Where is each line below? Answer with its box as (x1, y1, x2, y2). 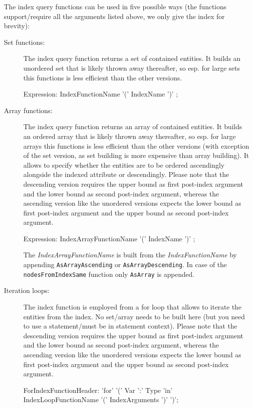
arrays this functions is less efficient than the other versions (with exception (23, 140, 250, 151)
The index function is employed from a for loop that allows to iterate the (23, 301, 242, 311)
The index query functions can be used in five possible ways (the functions (4, 1, 227, 11)
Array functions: (4, 105, 53, 115)
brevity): (4, 20, 30, 31)
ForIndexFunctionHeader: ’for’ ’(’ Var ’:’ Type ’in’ (23, 385, 173, 395)
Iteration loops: (4, 285, 50, 295)
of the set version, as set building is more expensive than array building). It (23, 150, 249, 160)
